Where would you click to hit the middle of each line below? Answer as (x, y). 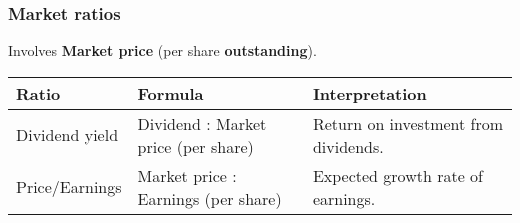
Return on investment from (408, 123)
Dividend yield (67, 135)
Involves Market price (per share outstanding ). (162, 50)
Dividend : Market (202, 123)
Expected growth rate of (397, 175)
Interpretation (369, 93)
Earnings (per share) (209, 198)
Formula (170, 93)
